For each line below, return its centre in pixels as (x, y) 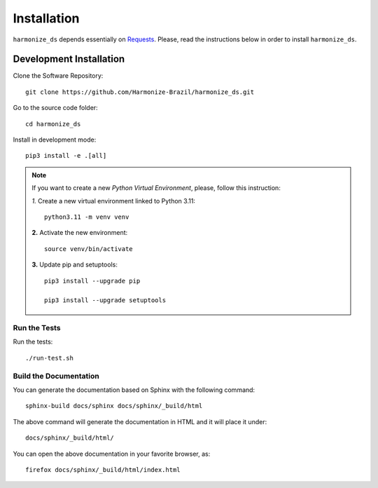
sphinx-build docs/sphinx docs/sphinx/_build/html (114, 406)
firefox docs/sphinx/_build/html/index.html (103, 469)
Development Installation (69, 59)
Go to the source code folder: (55, 108)
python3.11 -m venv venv (87, 217)
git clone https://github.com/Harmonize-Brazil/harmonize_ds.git (140, 92)
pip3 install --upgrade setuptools (105, 300)
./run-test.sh (49, 358)
